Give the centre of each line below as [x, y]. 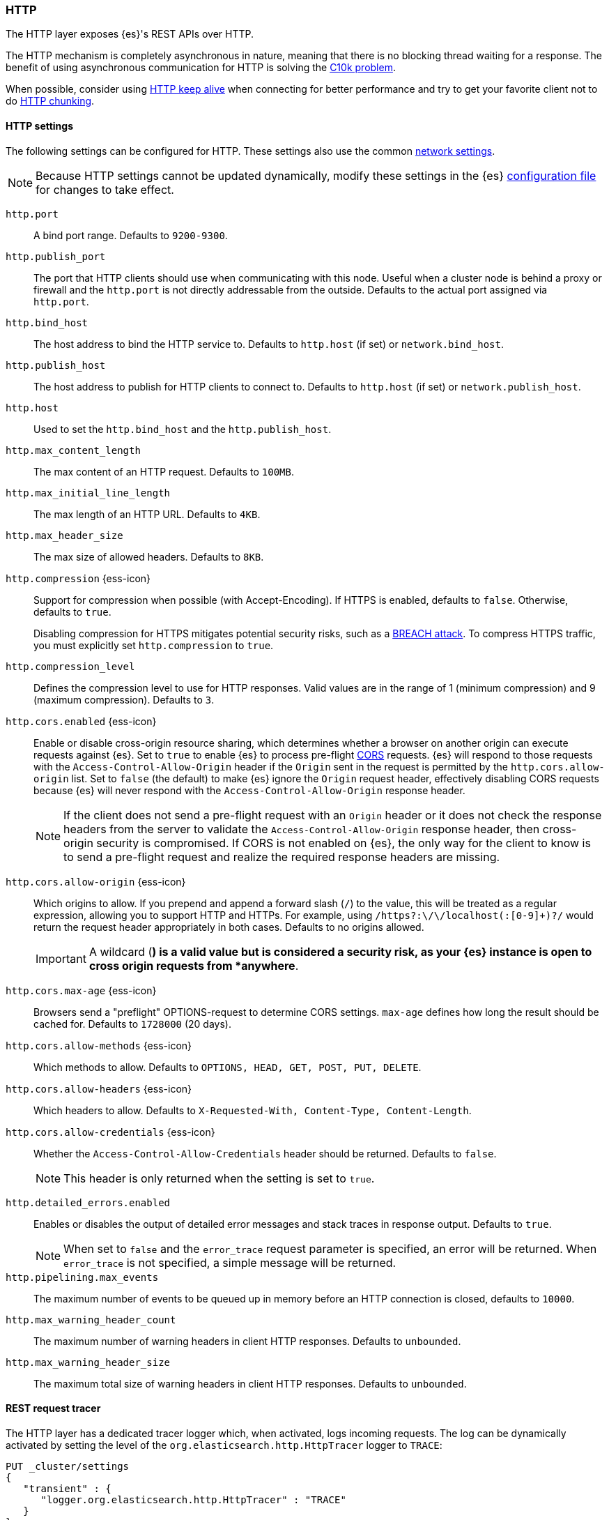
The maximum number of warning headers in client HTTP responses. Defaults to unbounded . [247, 1341]
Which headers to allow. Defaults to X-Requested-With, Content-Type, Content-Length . [253, 1110]
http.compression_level [70, 666]
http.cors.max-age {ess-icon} [81, 990]
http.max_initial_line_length [88, 493]
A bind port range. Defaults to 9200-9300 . [131, 235]
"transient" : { [67, 1488]
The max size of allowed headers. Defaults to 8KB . [149, 556]
